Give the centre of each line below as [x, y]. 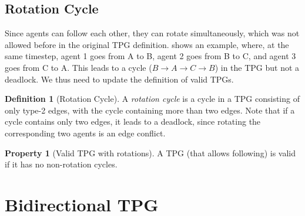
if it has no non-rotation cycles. [61, 164]
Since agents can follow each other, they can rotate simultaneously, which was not [152, 33]
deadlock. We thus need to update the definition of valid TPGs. [119, 79]
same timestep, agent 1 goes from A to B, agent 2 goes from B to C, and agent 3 [150, 56]
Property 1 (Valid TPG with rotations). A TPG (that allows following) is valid [150, 152]
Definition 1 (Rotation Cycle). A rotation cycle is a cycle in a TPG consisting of [152, 99]
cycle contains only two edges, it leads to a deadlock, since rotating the [133, 121]
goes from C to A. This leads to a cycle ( [78, 67]
